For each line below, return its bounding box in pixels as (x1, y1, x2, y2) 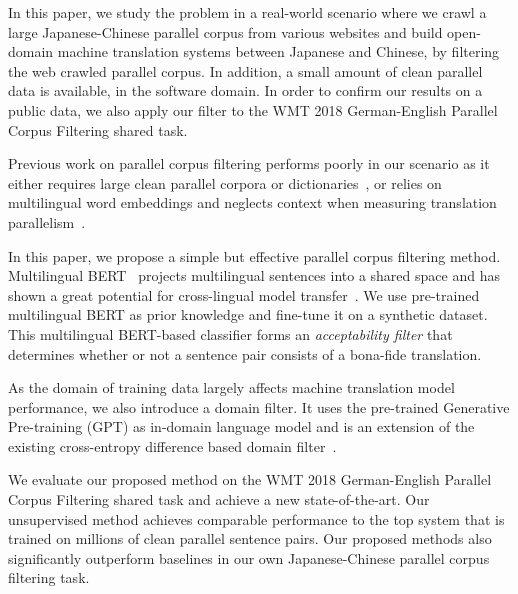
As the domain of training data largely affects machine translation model (8, 377, 455, 398)
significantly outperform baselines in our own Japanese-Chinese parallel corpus (8, 547, 490, 568)
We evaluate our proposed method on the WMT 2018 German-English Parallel (8, 469, 492, 490)
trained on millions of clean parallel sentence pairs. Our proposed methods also (8, 528, 492, 549)
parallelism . (8, 211, 86, 232)
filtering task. (8, 567, 90, 588)
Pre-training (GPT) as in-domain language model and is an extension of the (8, 416, 475, 437)
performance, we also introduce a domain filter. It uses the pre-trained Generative (8, 396, 510, 417)
